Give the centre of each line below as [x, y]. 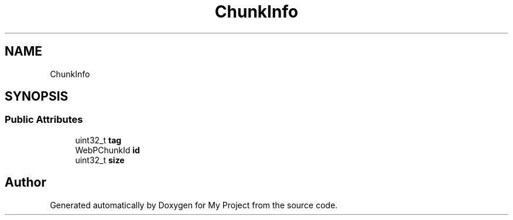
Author [25, 183]
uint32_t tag [98, 140]
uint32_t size [100, 160]
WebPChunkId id [107, 150]
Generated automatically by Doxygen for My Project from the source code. [194, 205]
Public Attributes [44, 120]
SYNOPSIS [37, 97]
